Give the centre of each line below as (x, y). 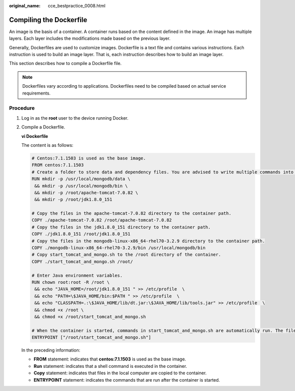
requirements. (37, 93)
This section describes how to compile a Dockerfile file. (65, 64)
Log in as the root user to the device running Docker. (75, 118)
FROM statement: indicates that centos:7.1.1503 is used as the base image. (110, 359)
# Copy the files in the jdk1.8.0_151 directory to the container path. (121, 227)
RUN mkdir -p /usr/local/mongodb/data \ (81, 179)
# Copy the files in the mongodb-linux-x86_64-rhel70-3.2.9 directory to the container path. (148, 241)
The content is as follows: (47, 145)
